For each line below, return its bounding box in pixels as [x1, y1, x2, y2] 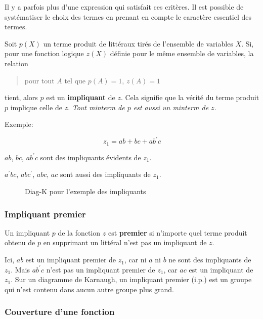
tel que [64, 75, 86, 85]
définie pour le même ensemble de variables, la [110, 48, 254, 59]
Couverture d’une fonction [5, 305, 115, 318]
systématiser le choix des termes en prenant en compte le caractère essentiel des [5, 11, 251, 22]
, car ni [124, 254, 147, 265]
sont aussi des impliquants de [60, 169, 151, 179]
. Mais [11, 264, 30, 275]
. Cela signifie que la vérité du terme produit [120, 92, 259, 103]
